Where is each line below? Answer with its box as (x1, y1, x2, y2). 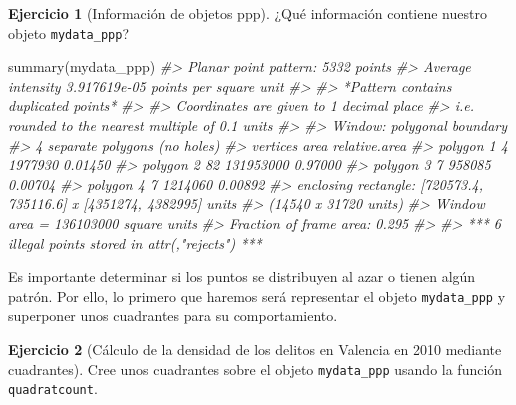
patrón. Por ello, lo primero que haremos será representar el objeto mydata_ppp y (8, 285, 506, 306)
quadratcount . (8, 378, 98, 399)
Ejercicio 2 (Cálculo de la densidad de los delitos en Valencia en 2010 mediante (8, 339, 502, 360)
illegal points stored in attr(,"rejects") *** (8, 232, 262, 253)
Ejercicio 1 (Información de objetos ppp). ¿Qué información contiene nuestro (8, 3, 487, 23)
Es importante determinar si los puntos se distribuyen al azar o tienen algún (8, 266, 476, 287)
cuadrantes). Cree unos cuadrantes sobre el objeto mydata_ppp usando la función (8, 358, 503, 379)
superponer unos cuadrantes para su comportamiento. (8, 305, 338, 326)
